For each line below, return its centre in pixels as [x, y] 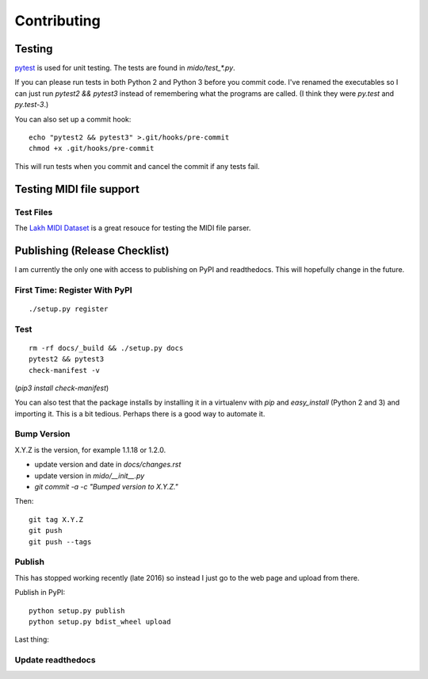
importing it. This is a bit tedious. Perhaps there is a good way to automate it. [140, 413]
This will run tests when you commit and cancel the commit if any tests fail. [138, 166]
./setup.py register [69, 309]
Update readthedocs [55, 660]
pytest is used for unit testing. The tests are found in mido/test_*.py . [125, 68]
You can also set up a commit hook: [73, 119]
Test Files [34, 212]
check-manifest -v [65, 370]
